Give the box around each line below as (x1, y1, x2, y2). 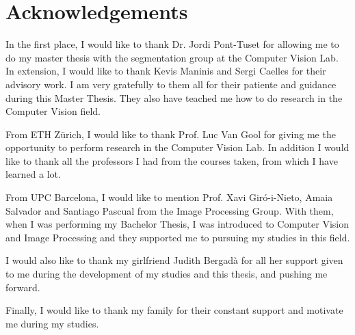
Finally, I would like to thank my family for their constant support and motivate (5, 303, 343, 317)
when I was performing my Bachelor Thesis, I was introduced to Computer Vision (5, 217, 350, 231)
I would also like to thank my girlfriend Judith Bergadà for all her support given (5, 253, 343, 267)
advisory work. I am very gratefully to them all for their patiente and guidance (5, 77, 337, 91)
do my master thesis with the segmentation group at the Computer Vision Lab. (5, 50, 339, 64)
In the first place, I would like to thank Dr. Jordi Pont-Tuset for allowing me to (5, 37, 339, 51)
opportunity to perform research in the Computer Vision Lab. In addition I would (5, 140, 350, 155)
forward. (5, 280, 40, 294)
